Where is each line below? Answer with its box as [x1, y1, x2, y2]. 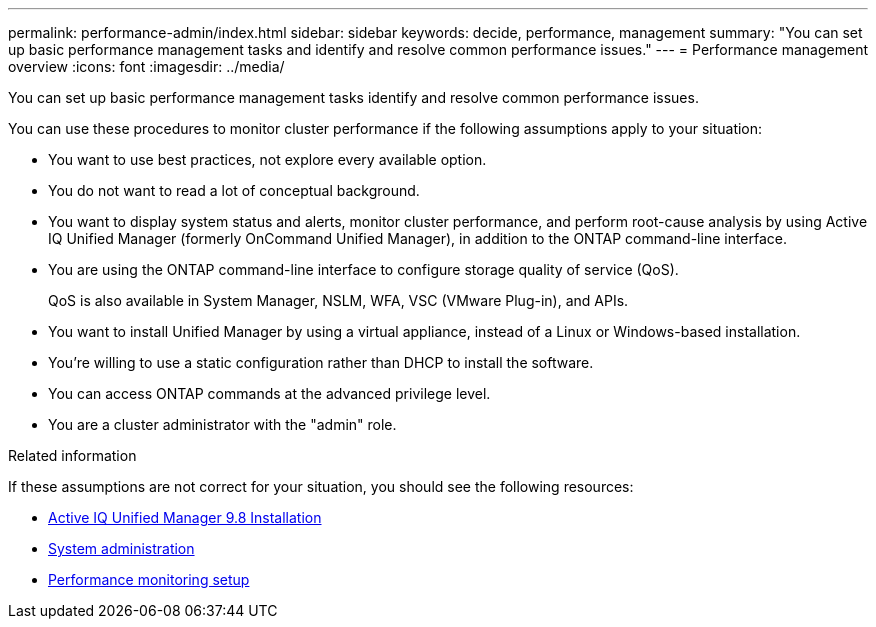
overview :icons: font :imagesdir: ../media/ [8, 58, 285, 75]
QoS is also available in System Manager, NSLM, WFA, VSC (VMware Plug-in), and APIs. [48, 292, 629, 309]
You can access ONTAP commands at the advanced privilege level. [48, 385, 491, 402]
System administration [48, 540, 195, 557]
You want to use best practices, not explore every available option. [48, 151, 487, 168]
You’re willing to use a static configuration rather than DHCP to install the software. [48, 354, 594, 371]
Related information [8, 447, 137, 464]
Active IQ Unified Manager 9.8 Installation [48, 509, 322, 526]
